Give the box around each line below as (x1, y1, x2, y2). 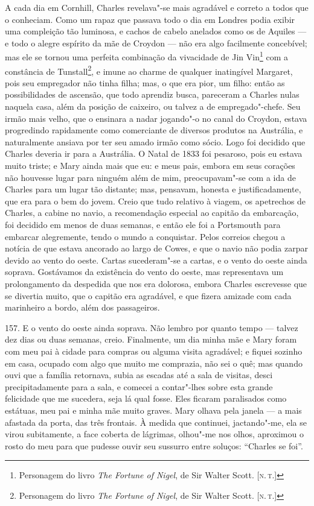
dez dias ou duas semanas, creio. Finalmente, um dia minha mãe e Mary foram (5, 333, 297, 346)
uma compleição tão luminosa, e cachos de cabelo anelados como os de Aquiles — (5, 25, 307, 37)
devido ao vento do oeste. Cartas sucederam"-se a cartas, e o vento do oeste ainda (5, 253, 307, 266)
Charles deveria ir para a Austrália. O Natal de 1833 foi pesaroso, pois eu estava (5, 147, 303, 160)
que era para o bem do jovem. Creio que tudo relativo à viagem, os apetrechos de (5, 194, 306, 207)
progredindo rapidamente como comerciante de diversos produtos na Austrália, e (5, 124, 303, 136)
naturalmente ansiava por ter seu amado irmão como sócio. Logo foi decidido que (5, 135, 306, 148)
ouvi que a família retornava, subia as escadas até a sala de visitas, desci (5, 368, 273, 381)
